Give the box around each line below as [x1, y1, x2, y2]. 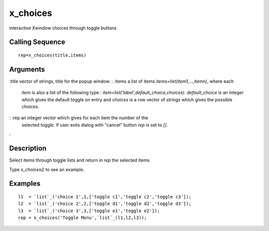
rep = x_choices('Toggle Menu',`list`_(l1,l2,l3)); [18, 215, 147, 221]
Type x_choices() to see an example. [9, 166, 85, 172]
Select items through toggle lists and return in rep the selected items [9, 157, 150, 163]
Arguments [9, 65, 45, 73]
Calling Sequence [9, 38, 66, 46]
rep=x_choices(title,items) [18, 52, 87, 58]
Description [9, 144, 47, 153]
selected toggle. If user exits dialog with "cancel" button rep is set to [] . [21, 122, 168, 128]
